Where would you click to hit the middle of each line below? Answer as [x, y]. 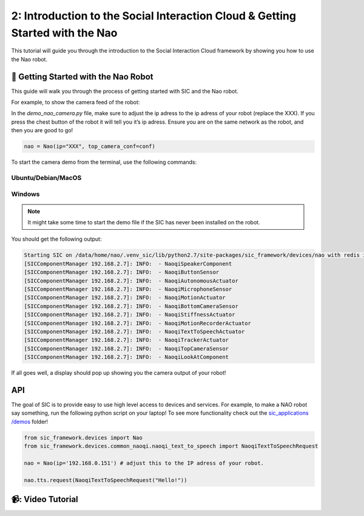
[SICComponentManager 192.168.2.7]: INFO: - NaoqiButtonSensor [122, 272]
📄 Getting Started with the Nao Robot [82, 77]
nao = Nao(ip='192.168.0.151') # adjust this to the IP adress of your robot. [144, 463]
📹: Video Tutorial [45, 499]
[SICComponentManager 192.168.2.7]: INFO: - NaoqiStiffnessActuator [130, 315]
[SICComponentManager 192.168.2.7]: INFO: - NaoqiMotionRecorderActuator [138, 323]
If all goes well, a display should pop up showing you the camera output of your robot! [119, 373]
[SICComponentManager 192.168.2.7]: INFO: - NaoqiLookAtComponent [126, 357]
